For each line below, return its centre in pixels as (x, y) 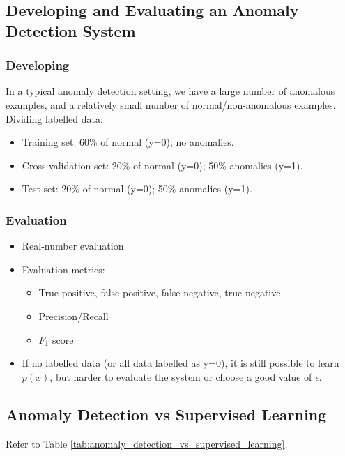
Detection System (71, 30)
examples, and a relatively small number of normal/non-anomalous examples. (171, 104)
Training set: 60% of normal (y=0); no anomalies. (128, 142)
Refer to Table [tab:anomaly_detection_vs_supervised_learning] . (147, 443)
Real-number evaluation (73, 246)
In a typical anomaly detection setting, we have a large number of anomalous (170, 91)
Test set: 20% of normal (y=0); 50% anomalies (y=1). (137, 189)
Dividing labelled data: (54, 118)
